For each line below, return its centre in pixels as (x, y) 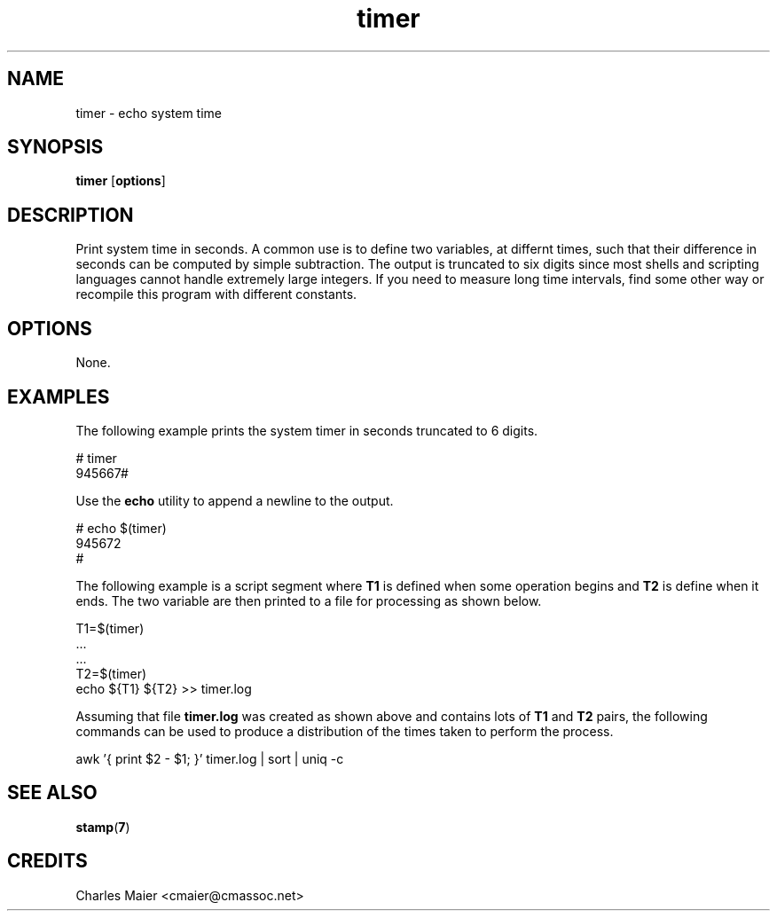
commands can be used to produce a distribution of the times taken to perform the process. (345, 731)
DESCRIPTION (71, 215)
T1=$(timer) (110, 628)
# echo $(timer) (121, 528)
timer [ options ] (121, 181)
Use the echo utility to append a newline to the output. (235, 500)
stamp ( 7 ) (103, 827)
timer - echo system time (149, 113)
